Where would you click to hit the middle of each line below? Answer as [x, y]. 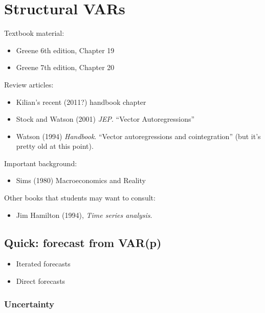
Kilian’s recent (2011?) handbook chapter [81, 102]
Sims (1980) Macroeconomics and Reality [81, 180]
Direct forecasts [41, 281]
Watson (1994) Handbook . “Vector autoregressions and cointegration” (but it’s [138, 136]
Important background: [41, 163]
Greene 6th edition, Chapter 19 [65, 50]
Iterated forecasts [43, 264]
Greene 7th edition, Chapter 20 [65, 67]
